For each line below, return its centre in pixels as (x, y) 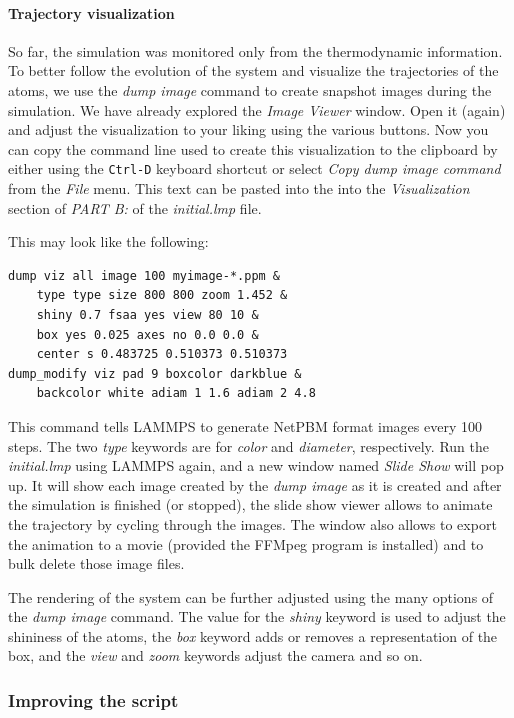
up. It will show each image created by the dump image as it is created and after (255, 484)
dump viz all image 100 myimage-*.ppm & (144, 275)
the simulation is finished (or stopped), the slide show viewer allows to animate (250, 504)
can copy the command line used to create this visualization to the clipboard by (253, 148)
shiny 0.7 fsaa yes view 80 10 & (147, 314)
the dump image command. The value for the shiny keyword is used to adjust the (257, 616)
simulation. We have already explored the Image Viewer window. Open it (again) (257, 109)
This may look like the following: (108, 241)
